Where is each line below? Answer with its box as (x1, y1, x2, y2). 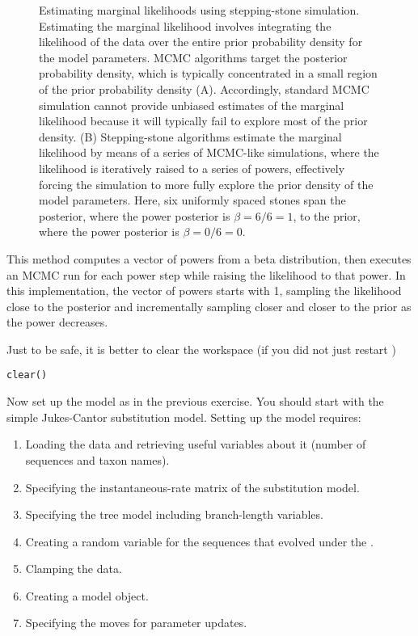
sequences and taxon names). (25, 451, 170, 468)
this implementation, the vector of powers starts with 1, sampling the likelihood (6, 282, 402, 299)
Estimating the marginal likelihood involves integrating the (39, 17, 331, 34)
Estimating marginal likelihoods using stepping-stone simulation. (39, 2, 360, 18)
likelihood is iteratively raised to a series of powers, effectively (39, 159, 345, 176)
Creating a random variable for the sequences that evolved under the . (25, 533, 374, 550)
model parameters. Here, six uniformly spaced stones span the (39, 192, 346, 208)
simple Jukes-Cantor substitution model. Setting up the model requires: (6, 408, 361, 425)
